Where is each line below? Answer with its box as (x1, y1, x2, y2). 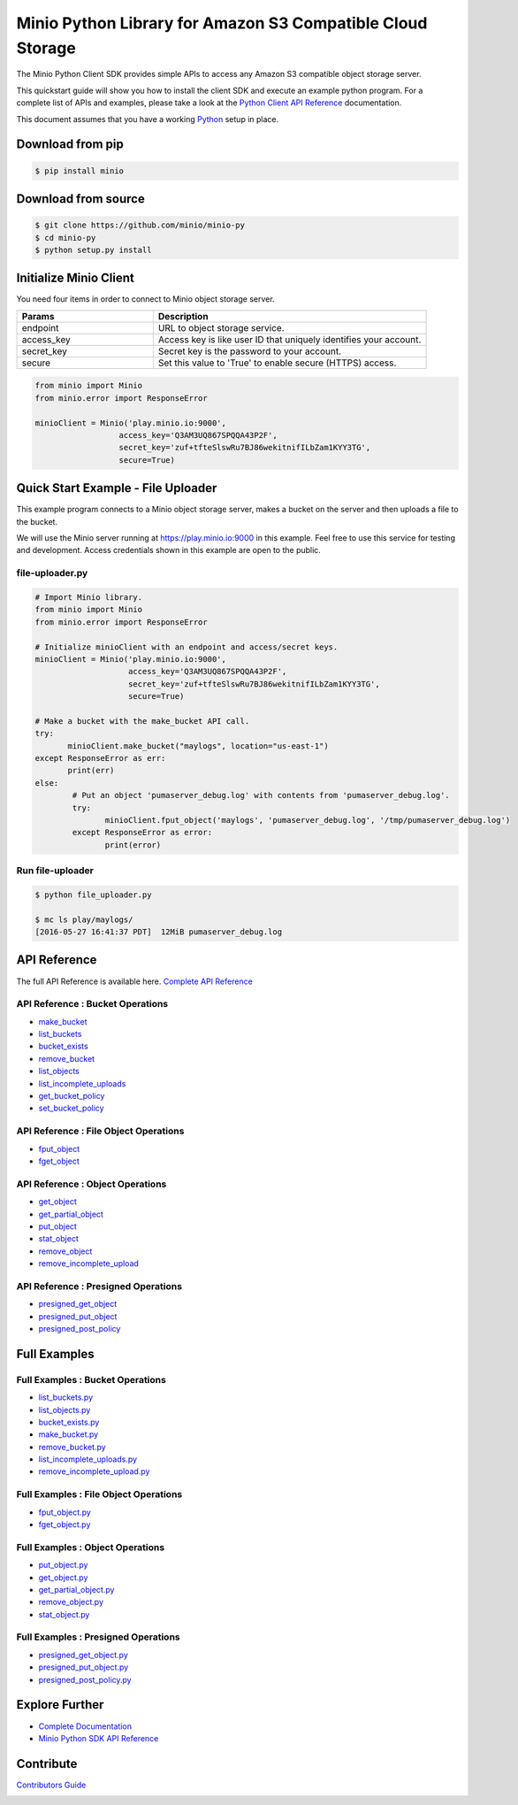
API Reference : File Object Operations (16, 1125, 185, 1137)
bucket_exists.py (38, 1417, 100, 1427)
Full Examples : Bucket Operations (16, 1373, 167, 1386)
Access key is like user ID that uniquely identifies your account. (157, 333, 422, 345)
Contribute (16, 1756, 78, 1771)
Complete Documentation (38, 1721, 133, 1732)
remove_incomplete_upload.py (38, 1466, 150, 1477)
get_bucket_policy (38, 1091, 105, 1102)
